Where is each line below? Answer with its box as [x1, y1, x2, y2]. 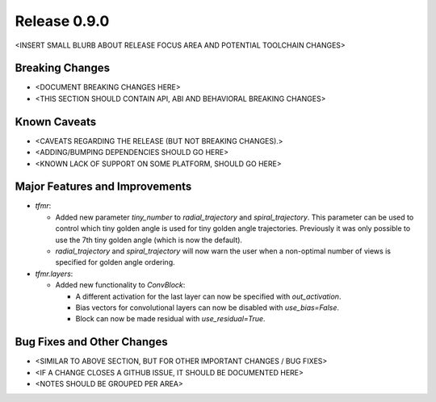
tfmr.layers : [35, 269, 73, 278]
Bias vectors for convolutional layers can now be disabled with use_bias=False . [75, 303, 339, 312]
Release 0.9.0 [15, 12, 110, 30]
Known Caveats [15, 115, 97, 128]
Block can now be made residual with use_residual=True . [75, 314, 266, 324]
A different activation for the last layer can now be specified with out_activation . [75, 291, 342, 301]
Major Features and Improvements [15, 180, 192, 194]
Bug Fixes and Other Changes [15, 335, 169, 349]
